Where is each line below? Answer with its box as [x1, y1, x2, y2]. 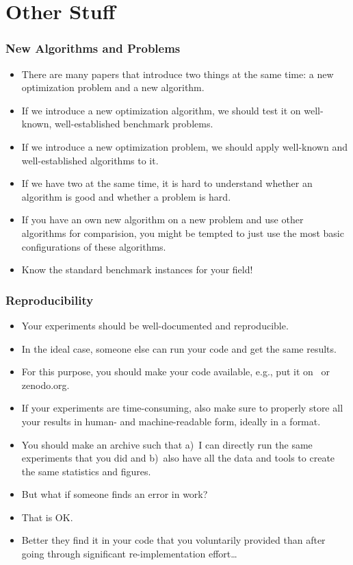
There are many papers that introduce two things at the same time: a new [21, 66, 334, 81]
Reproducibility [5, 291, 94, 308]
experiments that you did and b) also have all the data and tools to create [21, 451, 335, 465]
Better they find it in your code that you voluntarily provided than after [21, 533, 326, 547]
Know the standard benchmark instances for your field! [21, 262, 253, 277]
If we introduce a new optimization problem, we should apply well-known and [21, 139, 348, 153]
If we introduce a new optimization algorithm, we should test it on [21, 103, 301, 117]
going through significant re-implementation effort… [21, 547, 237, 561]
